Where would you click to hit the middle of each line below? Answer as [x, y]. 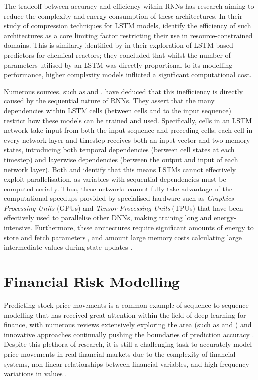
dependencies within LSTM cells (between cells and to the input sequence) [118, 110]
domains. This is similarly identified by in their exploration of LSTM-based [119, 45]
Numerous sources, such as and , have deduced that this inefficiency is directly [124, 91]
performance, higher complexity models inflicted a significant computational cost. [128, 74]
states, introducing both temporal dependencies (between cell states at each [119, 149]
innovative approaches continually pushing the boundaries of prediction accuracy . [129, 334]
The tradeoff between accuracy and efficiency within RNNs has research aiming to [129, 6]
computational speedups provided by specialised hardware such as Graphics [119, 198]
